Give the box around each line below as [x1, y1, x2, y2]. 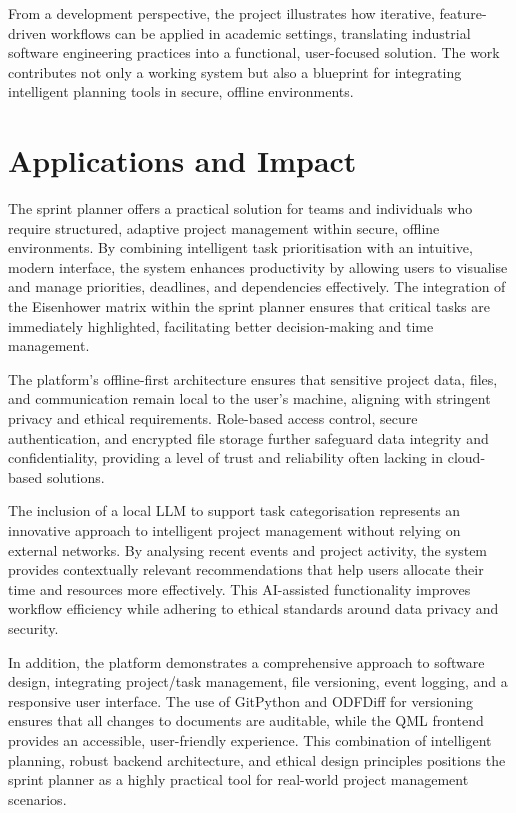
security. [8, 617, 59, 638]
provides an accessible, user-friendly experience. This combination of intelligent [8, 729, 492, 750]
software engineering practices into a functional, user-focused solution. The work [8, 42, 500, 63]
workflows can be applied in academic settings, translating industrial [50, 22, 471, 43]
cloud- [447, 447, 486, 468]
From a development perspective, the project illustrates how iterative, [8, 3, 435, 23]
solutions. [46, 466, 105, 487]
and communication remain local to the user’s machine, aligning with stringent [8, 388, 491, 409]
